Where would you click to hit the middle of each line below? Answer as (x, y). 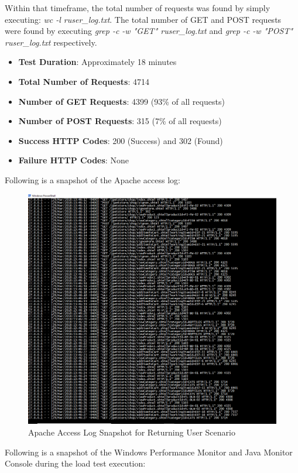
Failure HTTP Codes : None (73, 160)
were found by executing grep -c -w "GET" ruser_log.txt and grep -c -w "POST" (149, 31)
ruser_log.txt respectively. (51, 42)
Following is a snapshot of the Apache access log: (93, 179)
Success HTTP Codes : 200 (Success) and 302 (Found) (121, 140)
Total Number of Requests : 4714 (84, 81)
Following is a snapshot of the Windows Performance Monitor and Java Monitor (149, 452)
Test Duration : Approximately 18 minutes (97, 62)
